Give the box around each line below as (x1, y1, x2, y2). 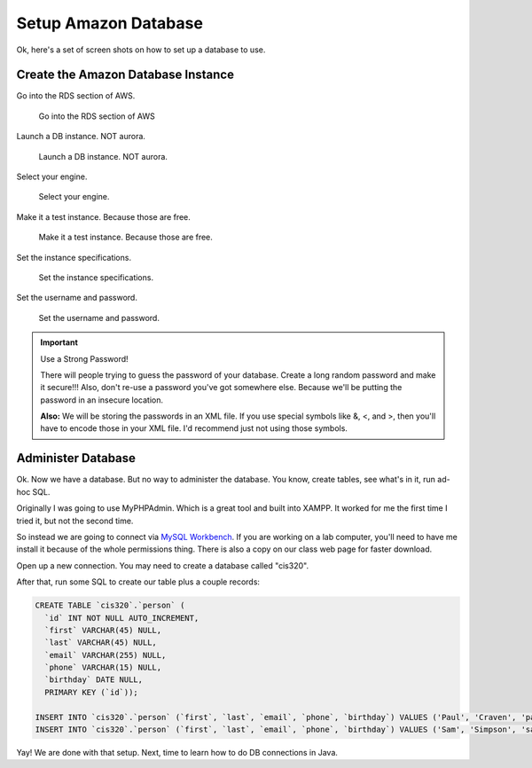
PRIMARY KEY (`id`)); (44, 687, 139, 697)
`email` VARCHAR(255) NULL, (44, 650, 167, 660)
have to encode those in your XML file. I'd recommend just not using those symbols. (40, 423, 348, 434)
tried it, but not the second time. (16, 515, 134, 526)
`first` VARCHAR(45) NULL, (44, 625, 162, 635)
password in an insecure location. (40, 395, 164, 405)
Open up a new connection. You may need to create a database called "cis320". (16, 560, 309, 571)
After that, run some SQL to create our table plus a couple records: (16, 576, 261, 587)
